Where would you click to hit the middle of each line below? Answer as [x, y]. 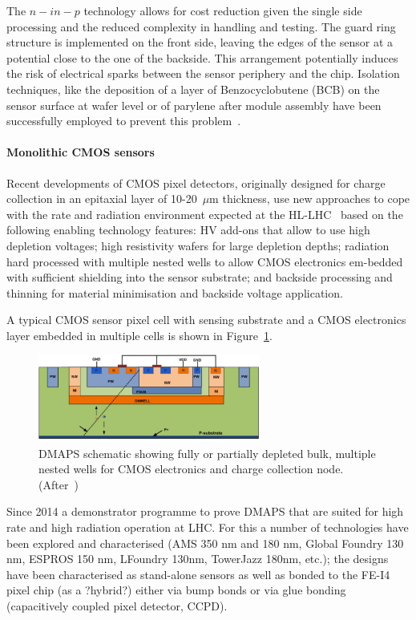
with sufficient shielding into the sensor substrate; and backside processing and [200, 277]
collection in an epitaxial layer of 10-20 [102, 199]
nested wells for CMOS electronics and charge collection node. [191, 469]
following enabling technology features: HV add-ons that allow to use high [188, 230]
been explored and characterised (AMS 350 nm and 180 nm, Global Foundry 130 [205, 543]
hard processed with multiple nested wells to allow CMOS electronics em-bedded [205, 261]
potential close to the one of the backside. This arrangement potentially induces [202, 57]
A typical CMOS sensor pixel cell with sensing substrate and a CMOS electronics [206, 320]
